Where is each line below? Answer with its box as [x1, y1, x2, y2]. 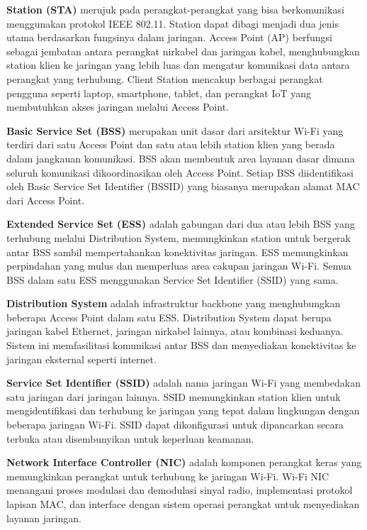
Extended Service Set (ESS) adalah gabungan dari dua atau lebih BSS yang [6, 216, 355, 231]
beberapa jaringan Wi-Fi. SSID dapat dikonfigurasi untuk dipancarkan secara [6, 417, 344, 432]
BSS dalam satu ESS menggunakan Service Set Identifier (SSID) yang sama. [6, 272, 339, 287]
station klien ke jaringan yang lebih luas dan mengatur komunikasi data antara [6, 57, 350, 72]
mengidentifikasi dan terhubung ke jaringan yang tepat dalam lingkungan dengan [6, 403, 360, 418]
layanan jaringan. [6, 510, 81, 525]
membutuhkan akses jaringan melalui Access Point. [6, 99, 229, 114]
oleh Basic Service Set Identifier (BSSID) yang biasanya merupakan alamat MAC [6, 179, 360, 194]
